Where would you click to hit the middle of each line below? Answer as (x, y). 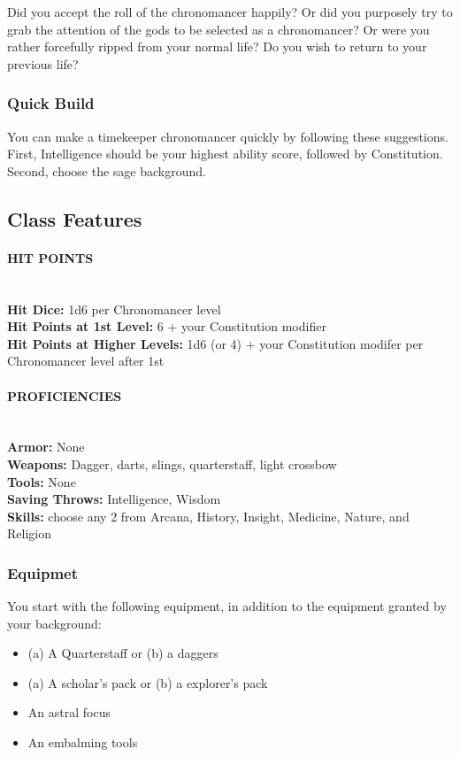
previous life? (43, 63)
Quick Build (51, 103)
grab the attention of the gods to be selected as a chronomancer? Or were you (218, 29)
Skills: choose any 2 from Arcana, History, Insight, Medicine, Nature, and (208, 516)
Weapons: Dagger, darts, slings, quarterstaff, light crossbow (172, 463)
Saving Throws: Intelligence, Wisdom (114, 499)
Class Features (75, 218)
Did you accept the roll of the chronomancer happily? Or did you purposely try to (230, 12)
